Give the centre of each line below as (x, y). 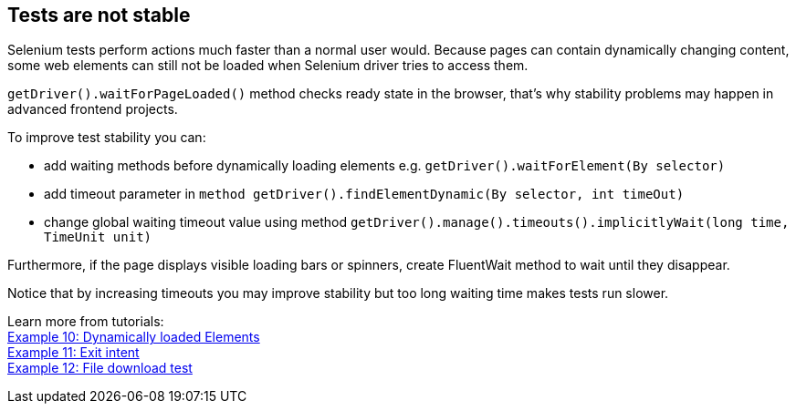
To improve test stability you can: (107, 138)
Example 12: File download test (100, 368)
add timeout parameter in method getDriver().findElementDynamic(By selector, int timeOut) (364, 194)
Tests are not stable (99, 15)
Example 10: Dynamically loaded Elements (134, 337)
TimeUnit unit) (98, 237)
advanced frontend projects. (93, 109)
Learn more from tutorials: (86, 322)
